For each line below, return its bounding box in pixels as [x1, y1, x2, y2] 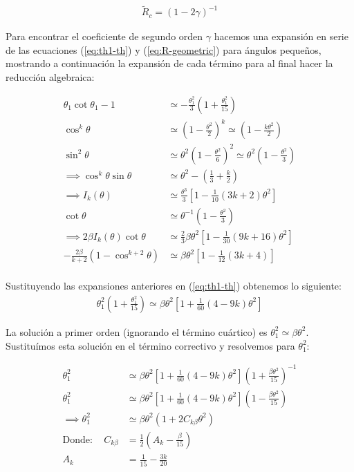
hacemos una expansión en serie [214, 29, 348, 44]
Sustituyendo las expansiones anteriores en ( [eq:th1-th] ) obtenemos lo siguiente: [6, 279, 342, 293]
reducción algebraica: [6, 70, 95, 84]
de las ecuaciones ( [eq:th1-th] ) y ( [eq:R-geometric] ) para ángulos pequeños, [6, 42, 322, 57]
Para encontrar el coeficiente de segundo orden [6, 29, 203, 44]
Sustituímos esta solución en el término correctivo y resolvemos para [6, 338, 295, 352]
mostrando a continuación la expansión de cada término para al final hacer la [6, 56, 333, 70]
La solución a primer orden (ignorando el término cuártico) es [6, 324, 268, 339]
